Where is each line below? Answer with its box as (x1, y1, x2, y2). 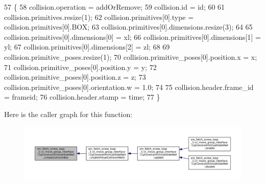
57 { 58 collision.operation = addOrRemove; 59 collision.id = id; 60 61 (4, 2, 225, 12)
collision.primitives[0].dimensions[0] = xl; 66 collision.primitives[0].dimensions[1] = (4, 31, 261, 42)
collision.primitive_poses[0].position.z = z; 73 (4, 72, 146, 82)
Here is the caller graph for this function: (4, 108, 133, 119)
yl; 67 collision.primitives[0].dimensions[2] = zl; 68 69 (4, 41, 170, 52)
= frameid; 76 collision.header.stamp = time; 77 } (4, 91, 160, 102)
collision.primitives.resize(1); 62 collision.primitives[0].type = (4, 11, 194, 22)
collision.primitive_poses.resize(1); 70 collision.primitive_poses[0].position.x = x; (4, 51, 257, 62)
